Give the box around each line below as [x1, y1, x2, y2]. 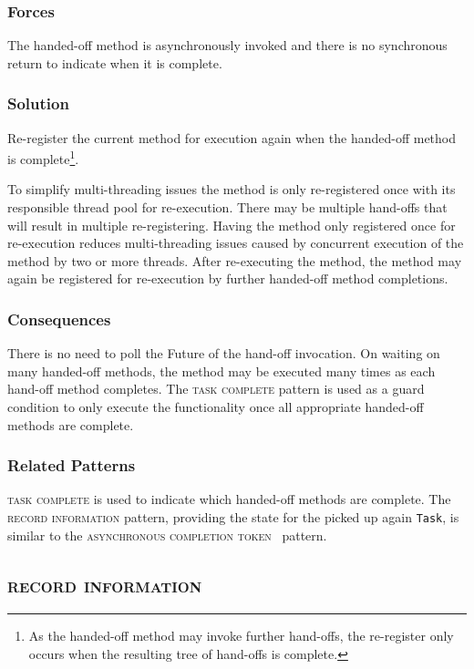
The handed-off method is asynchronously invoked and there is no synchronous [7, 36, 448, 55]
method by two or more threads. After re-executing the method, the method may [7, 251, 462, 270]
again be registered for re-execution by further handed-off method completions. [7, 269, 448, 288]
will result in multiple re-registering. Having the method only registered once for [7, 215, 456, 234]
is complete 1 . [7, 147, 79, 168]
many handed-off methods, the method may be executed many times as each [7, 361, 436, 380]
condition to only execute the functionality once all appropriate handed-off [7, 397, 424, 417]
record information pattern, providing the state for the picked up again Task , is [7, 508, 459, 527]
